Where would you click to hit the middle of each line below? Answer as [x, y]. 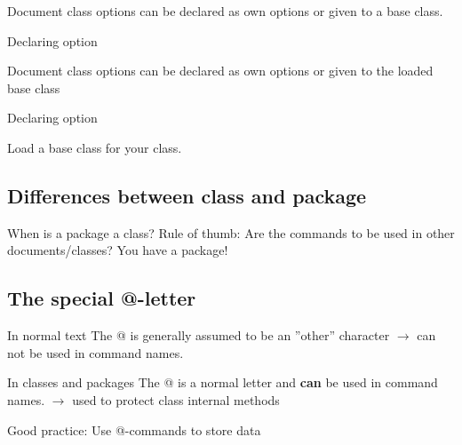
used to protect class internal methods [176, 399]
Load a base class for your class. [95, 147]
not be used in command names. [96, 352]
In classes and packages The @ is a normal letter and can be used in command [223, 382]
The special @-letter [102, 298]
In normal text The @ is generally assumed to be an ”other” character [199, 335]
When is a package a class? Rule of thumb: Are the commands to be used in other [231, 232]
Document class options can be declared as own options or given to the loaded [220, 71]
